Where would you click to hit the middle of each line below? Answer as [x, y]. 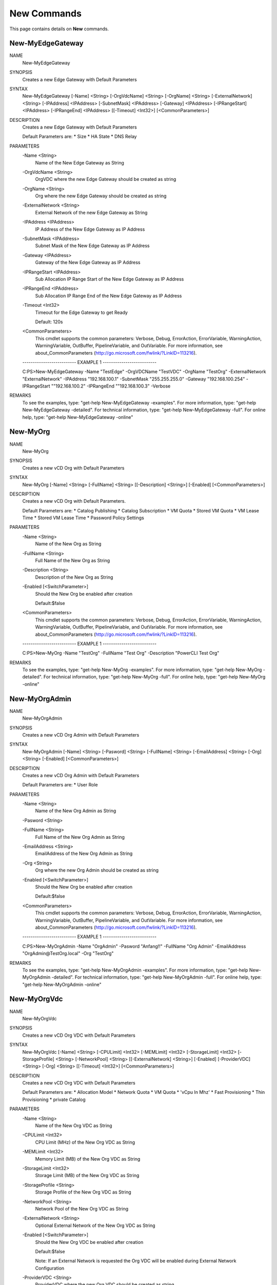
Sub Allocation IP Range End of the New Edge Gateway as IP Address [108, 296]
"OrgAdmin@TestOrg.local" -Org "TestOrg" [68, 953]
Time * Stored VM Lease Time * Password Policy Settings [83, 518]
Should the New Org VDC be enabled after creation [89, 1242]
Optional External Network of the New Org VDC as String [95, 1225]
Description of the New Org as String [74, 577]
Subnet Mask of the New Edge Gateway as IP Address [92, 246]
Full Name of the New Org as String [73, 561]
